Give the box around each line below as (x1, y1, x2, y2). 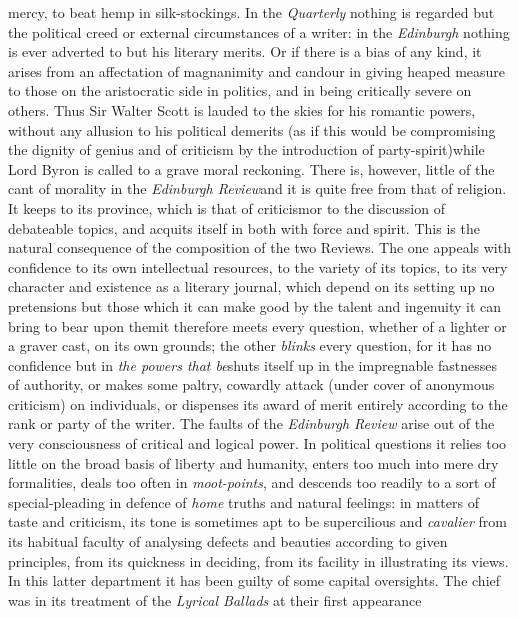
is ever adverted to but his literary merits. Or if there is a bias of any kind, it (8, 41, 482, 62)
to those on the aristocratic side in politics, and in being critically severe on (8, 80, 472, 101)
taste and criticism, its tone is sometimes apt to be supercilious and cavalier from (8, 511, 507, 532)
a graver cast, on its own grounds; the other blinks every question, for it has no (8, 335, 492, 356)
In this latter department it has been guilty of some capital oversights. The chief (8, 570, 501, 591)
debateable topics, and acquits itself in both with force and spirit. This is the (8, 217, 480, 238)
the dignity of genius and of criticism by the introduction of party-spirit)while (8, 139, 485, 160)
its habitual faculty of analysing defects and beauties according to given (8, 531, 448, 552)
